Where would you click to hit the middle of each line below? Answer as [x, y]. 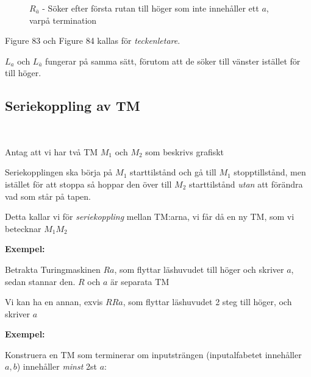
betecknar [23, 228]
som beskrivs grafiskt [185, 151]
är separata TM [140, 281]
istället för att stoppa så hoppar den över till [88, 184]
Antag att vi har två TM [52, 151]
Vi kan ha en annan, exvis [54, 302]
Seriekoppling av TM [73, 106]
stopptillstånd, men [270, 172]
